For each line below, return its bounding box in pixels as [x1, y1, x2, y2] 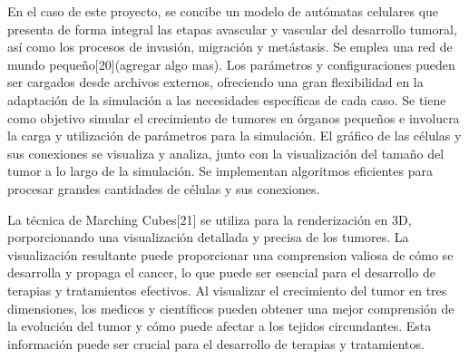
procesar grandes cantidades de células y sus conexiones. [7, 179, 320, 198]
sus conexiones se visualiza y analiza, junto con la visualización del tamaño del [7, 143, 445, 162]
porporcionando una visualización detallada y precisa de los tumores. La [7, 228, 409, 247]
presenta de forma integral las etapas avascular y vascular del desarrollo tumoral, [7, 19, 457, 38]
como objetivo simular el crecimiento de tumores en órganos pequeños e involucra [7, 108, 460, 127]
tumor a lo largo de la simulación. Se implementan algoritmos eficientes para [7, 161, 433, 180]
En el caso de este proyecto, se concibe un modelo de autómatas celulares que [7, 2, 439, 20]
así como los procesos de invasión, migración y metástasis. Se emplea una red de [7, 37, 453, 56]
